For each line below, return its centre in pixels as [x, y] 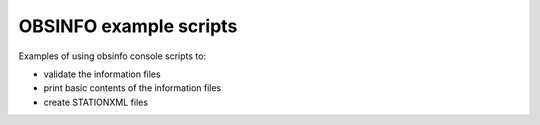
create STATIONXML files [96, 102]
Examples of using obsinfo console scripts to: [112, 56]
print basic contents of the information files [132, 88]
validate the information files [102, 74]
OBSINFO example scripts [128, 26]
